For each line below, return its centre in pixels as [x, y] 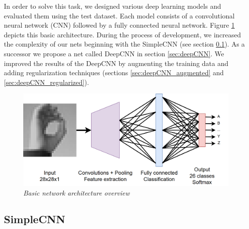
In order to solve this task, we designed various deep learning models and [113, 6]
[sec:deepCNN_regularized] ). [47, 82]
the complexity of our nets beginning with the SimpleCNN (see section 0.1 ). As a [124, 44]
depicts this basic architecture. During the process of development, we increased [123, 34]
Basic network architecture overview [77, 192]
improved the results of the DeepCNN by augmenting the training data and [116, 63]
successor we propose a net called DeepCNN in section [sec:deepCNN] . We [114, 53]
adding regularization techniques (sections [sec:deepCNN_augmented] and [114, 73]
